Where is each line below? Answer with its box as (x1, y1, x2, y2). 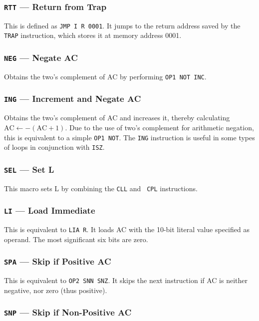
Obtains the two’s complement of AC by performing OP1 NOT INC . (4, 71, 207, 81)
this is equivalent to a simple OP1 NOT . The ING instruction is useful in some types (4, 132, 255, 142)
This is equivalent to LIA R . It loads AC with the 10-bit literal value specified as (4, 224, 250, 235)
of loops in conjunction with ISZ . (4, 142, 105, 152)
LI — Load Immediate (4, 204, 95, 217)
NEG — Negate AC (4, 51, 78, 64)
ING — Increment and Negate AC (4, 92, 141, 105)
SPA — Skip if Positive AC (4, 255, 111, 268)
